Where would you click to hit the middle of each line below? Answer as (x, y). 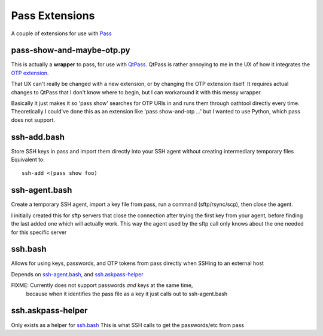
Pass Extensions (53, 16)
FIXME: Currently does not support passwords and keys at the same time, (102, 285)
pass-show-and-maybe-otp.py (71, 50)
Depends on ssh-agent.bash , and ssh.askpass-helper (77, 274)
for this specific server (39, 232)
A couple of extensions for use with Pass (61, 33)
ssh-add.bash (38, 137)
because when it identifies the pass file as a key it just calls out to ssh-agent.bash (127, 294)
